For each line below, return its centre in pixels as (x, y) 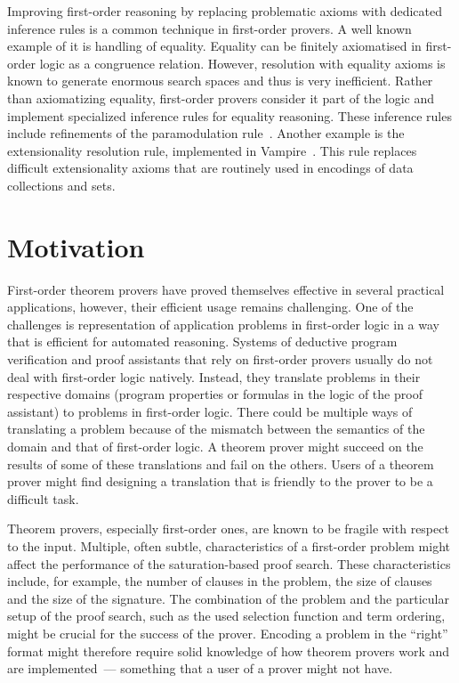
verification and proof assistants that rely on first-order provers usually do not (220, 359)
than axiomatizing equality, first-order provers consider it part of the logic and (221, 98)
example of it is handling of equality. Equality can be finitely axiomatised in (214, 46)
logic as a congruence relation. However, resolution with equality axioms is (242, 63)
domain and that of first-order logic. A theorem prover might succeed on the (215, 446)
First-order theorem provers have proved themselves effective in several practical (226, 289)
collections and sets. (61, 185)
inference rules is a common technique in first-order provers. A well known (209, 28)
